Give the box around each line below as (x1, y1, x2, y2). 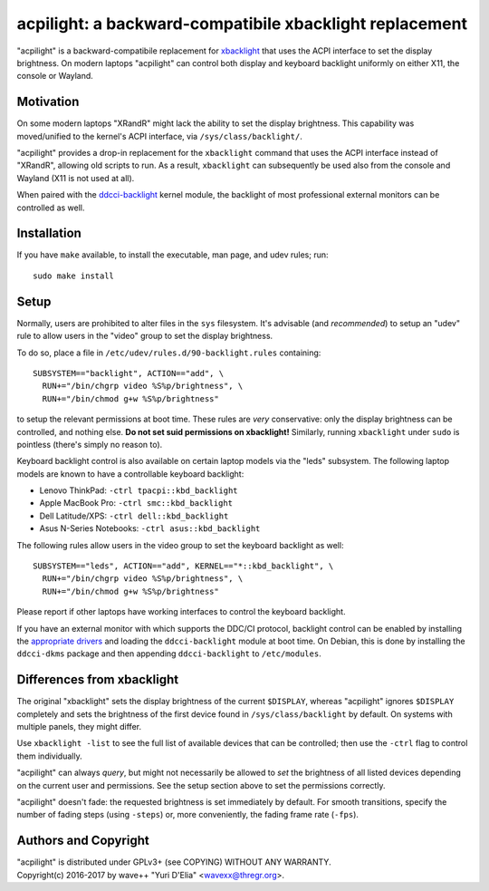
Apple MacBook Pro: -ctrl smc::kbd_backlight (39, 498, 234, 508)
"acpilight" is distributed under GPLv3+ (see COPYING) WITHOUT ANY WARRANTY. (16, 857, 331, 867)
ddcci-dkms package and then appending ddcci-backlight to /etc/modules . (16, 648, 321, 659)
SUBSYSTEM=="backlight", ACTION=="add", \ (33, 368, 225, 378)
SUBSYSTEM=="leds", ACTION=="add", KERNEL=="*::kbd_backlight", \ (33, 561, 334, 571)
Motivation (16, 94, 80, 110)
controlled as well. (16, 202, 85, 213)
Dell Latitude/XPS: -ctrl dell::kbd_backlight (39, 510, 229, 521)
